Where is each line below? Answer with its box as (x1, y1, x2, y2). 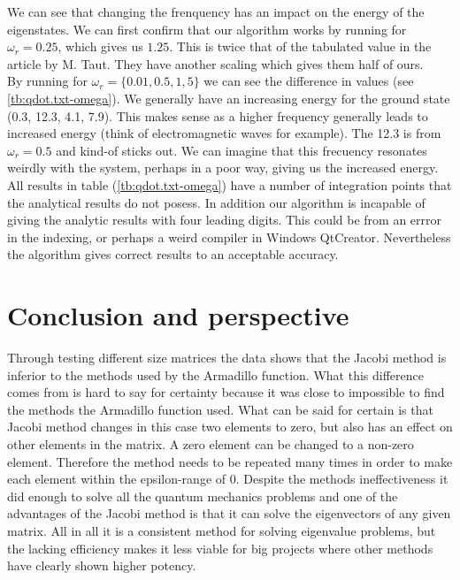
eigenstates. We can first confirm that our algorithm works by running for (7, 19, 407, 38)
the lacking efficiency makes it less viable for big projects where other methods (7, 538, 433, 557)
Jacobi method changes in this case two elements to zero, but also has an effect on (7, 417, 453, 436)
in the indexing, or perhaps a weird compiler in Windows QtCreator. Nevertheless (7, 227, 451, 246)
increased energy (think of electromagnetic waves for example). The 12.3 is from (7, 124, 441, 142)
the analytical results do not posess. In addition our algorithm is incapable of (7, 193, 425, 211)
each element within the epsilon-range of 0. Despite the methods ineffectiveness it (7, 469, 448, 488)
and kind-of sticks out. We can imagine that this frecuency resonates (56, 141, 427, 159)
